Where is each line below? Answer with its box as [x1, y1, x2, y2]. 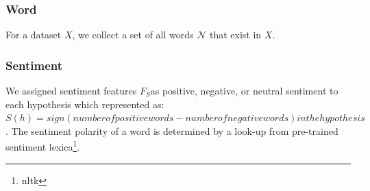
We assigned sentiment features [5, 84, 137, 98]
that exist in [209, 27, 262, 42]
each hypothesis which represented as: [5, 97, 164, 111]
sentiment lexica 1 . [5, 138, 80, 154]
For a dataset [5, 27, 62, 42]
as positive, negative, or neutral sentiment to [150, 84, 338, 98]
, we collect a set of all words [72, 27, 194, 42]
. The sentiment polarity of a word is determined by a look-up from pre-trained [5, 123, 338, 138]
